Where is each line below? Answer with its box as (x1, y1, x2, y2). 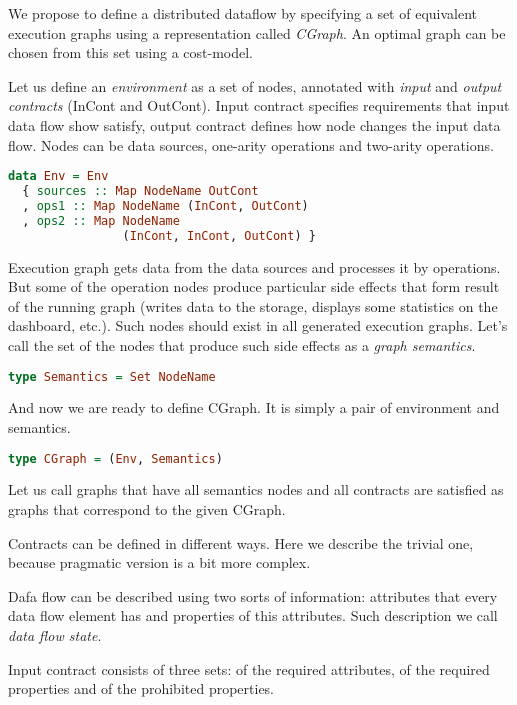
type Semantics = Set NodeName (8, 369, 216, 384)
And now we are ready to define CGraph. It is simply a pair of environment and (8, 397, 500, 418)
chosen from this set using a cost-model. (8, 42, 253, 63)
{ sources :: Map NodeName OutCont (22, 184, 259, 199)
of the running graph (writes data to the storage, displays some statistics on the (8, 295, 498, 316)
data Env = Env (8, 169, 109, 184)
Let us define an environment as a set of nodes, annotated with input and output (8, 75, 502, 96)
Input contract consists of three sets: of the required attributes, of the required (8, 658, 490, 679)
